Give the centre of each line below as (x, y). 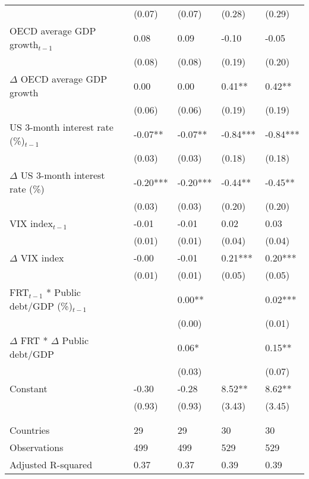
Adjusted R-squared (51, 464)
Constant (29, 388)
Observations (37, 447)
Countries (30, 430)
